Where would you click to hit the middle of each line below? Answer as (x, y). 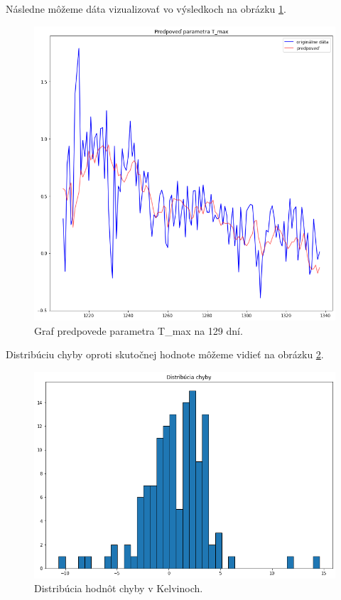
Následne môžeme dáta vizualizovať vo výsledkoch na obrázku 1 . (146, 9)
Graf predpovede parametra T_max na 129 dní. (139, 330)
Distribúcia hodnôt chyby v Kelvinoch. (119, 588)
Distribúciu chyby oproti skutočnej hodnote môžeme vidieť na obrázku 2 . (165, 354)
